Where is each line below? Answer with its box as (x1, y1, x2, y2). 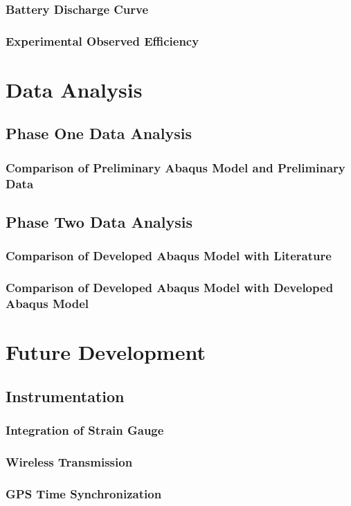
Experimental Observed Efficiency (6, 32, 199, 49)
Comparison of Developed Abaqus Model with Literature (6, 247, 332, 264)
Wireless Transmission (6, 453, 133, 470)
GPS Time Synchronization (6, 485, 162, 502)
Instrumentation (6, 385, 125, 406)
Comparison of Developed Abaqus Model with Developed (6, 279, 334, 296)
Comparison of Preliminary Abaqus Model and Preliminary (6, 159, 345, 176)
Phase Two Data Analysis (6, 211, 193, 232)
